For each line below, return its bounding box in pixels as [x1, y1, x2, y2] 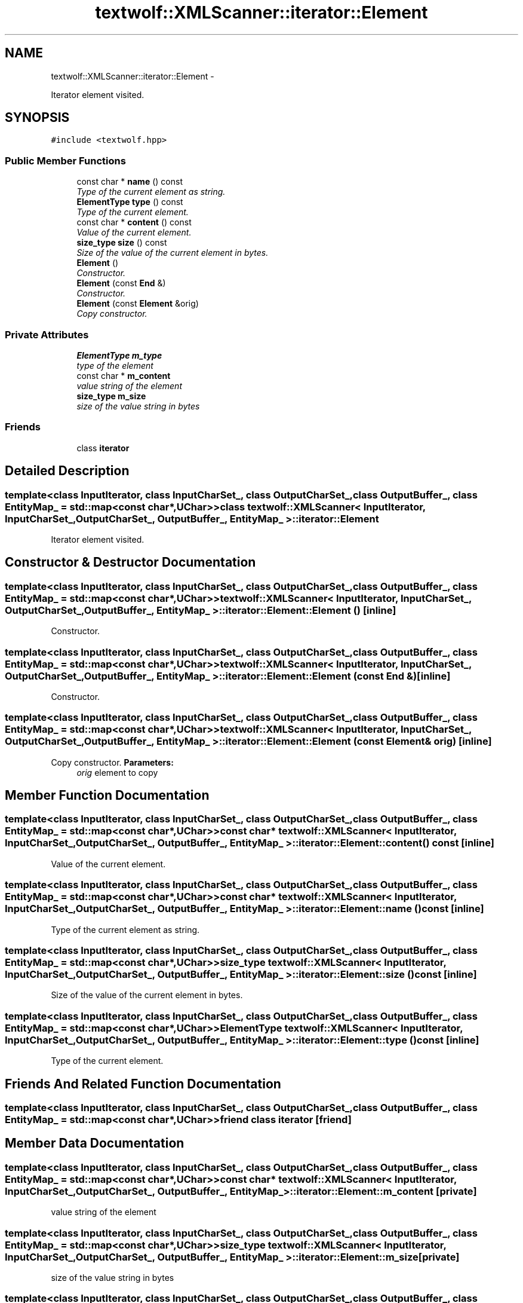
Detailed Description [5, 463, 130, 479]
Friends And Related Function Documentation [5, 1076, 281, 1091]
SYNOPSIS [5, 110, 70, 126]
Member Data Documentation [5, 1136, 184, 1151]
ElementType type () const [76, 197, 183, 207]
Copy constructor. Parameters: [51, 757, 174, 767]
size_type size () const [76, 237, 167, 248]
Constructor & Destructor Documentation [5, 555, 256, 570]
